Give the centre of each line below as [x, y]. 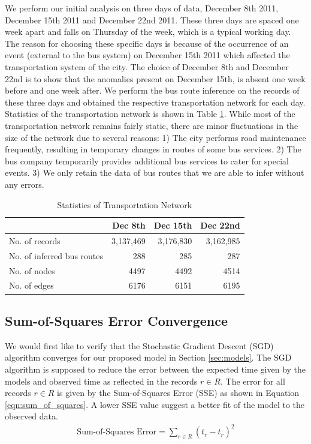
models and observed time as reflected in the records [101, 381]
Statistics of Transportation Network [125, 204]
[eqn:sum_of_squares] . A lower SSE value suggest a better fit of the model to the [155, 404]
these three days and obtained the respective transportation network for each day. [155, 102]
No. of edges [31, 285]
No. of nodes [32, 270]
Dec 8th [129, 225]
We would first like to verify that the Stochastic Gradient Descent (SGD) [139, 345]
